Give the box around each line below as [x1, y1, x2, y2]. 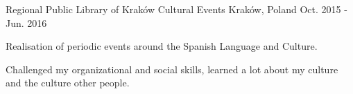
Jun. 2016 [6, 15, 47, 30]
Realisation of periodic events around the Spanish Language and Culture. [6, 39, 318, 53]
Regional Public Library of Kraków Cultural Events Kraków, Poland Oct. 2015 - [6, 2, 347, 16]
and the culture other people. [6, 75, 130, 90]
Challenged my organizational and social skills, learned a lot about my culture [6, 62, 338, 76]
